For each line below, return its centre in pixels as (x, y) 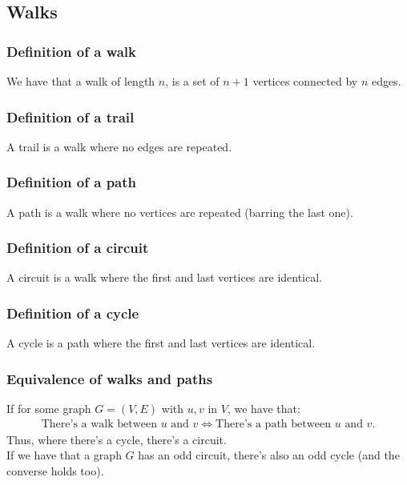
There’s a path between (274, 424)
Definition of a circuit (78, 248)
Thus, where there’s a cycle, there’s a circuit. (117, 439)
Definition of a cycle (73, 313)
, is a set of (192, 81)
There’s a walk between (99, 424)
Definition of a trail (71, 116)
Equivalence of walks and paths (110, 378)
